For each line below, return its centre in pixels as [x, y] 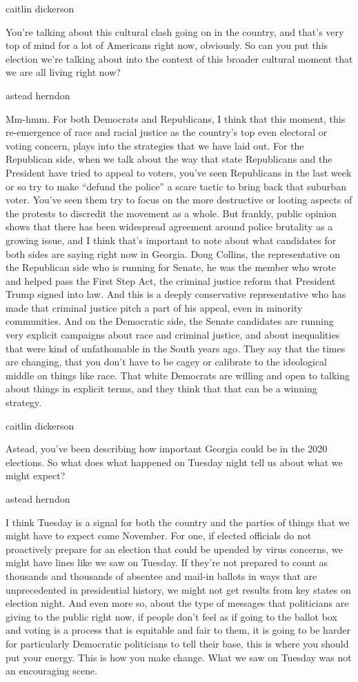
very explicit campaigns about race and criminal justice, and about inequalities [173, 335]
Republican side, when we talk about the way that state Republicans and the [169, 159]
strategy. [24, 402]
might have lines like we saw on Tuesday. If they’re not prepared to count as [167, 562]
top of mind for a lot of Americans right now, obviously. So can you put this [167, 45]
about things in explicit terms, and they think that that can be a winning [161, 389]
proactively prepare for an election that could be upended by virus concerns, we [174, 549]
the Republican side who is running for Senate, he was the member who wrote [171, 267]
